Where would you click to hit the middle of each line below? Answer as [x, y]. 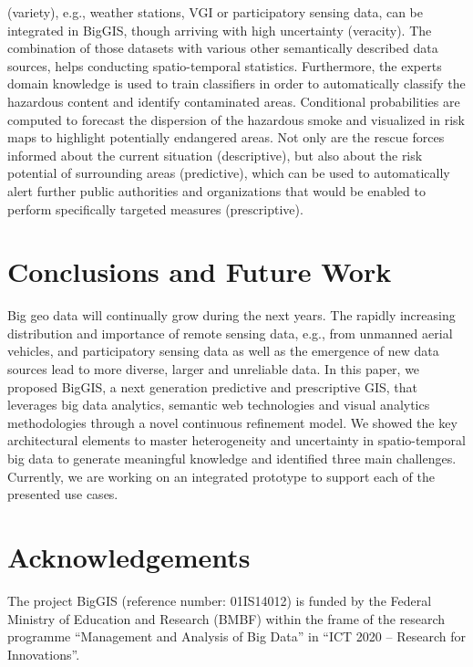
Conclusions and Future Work [200, 271]
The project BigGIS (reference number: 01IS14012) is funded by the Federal [220, 600]
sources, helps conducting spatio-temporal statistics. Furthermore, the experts [225, 65]
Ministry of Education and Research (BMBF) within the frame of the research [226, 618]
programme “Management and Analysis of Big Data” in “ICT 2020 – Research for [236, 636]
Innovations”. [44, 654]
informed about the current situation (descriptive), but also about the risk [215, 155]
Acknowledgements [129, 556]
